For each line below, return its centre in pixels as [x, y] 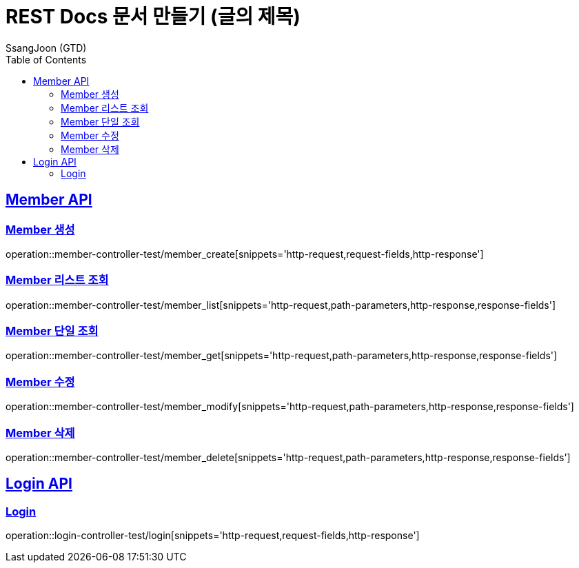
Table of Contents [46, 59]
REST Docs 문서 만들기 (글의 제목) [153, 17]
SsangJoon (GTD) [46, 48]
